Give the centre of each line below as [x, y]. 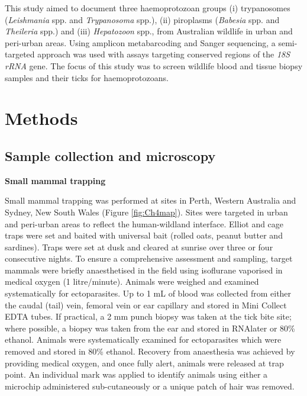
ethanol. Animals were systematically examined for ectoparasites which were [143, 339]
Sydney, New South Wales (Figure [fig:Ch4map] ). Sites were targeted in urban [146, 212]
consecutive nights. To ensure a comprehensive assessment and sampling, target [149, 258]
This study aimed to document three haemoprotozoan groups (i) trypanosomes [148, 8]
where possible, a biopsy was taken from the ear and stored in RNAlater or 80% [150, 328]
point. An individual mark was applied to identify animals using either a [136, 374]
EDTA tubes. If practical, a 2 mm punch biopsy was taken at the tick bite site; [148, 316]
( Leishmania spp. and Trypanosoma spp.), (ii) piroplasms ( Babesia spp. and [142, 19]
